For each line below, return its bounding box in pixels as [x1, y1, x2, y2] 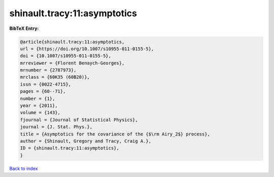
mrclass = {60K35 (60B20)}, [20, 74, 90, 80]
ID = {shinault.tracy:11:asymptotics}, [20, 145, 119, 151]
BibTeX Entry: [9, 25, 39, 31]
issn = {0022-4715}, [20, 81, 71, 87]
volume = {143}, [20, 110, 61, 116]
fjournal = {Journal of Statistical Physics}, [20, 117, 138, 123]
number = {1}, [20, 95, 55, 101]
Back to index [9, 165, 38, 171]
